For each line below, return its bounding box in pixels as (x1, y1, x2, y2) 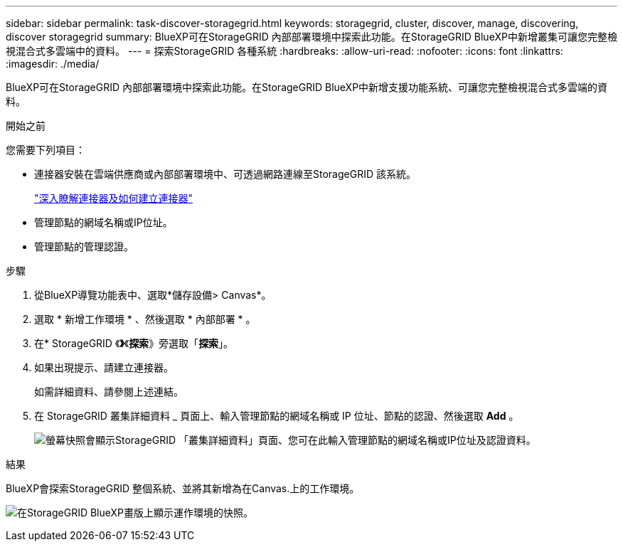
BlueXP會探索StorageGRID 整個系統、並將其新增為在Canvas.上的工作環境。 (6, 482, 360, 494)
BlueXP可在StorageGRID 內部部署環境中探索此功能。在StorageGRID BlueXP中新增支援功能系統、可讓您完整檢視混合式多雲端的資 (6, 81, 608, 93)
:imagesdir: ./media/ (6, 58, 100, 70)
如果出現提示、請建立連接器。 (34, 361, 174, 373)
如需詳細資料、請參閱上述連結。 (34, 386, 183, 398)
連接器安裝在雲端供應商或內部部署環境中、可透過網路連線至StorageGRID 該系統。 (34, 168, 416, 180)
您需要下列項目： (6, 144, 85, 156)
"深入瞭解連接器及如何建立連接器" (34, 192, 193, 204)
